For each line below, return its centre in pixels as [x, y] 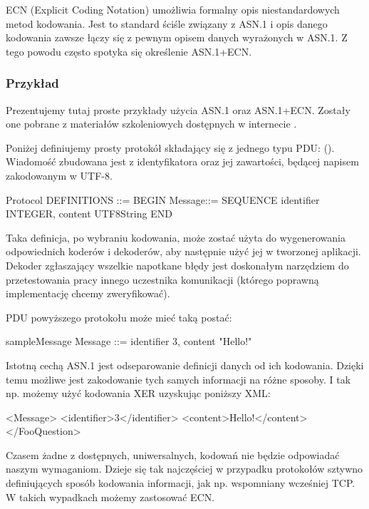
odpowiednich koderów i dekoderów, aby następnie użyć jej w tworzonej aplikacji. [183, 251]
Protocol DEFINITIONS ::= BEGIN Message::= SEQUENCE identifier [163, 199]
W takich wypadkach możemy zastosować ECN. [110, 497]
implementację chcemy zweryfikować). [88, 293]
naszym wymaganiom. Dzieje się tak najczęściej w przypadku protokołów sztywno [184, 469]
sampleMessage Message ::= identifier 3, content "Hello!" [129, 341]
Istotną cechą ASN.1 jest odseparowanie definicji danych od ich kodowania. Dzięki [185, 365]
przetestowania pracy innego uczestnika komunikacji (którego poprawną [162, 279]
